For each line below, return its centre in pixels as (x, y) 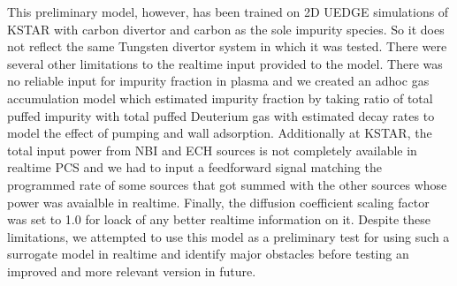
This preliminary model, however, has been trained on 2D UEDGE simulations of (228, 11)
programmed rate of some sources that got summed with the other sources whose (227, 184)
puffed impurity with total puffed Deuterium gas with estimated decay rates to (221, 115)
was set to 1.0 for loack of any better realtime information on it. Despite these (219, 219)
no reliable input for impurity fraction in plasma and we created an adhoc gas (218, 81)
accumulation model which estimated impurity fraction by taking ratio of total (220, 98)
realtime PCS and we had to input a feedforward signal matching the (194, 167)
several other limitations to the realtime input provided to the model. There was (225, 63)
